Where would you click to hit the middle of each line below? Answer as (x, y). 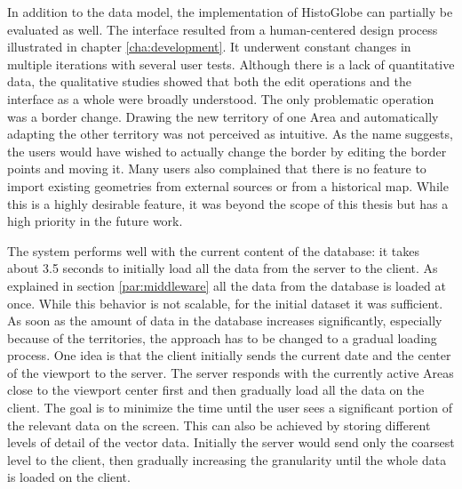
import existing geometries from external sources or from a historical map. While (228, 185)
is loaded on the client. (69, 477)
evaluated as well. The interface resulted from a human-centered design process (223, 29)
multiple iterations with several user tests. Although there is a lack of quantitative (231, 64)
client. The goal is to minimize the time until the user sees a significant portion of (230, 408)
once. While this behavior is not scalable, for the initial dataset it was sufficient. (225, 303)
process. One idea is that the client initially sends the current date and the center (229, 355)
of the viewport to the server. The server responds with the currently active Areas (231, 372)
